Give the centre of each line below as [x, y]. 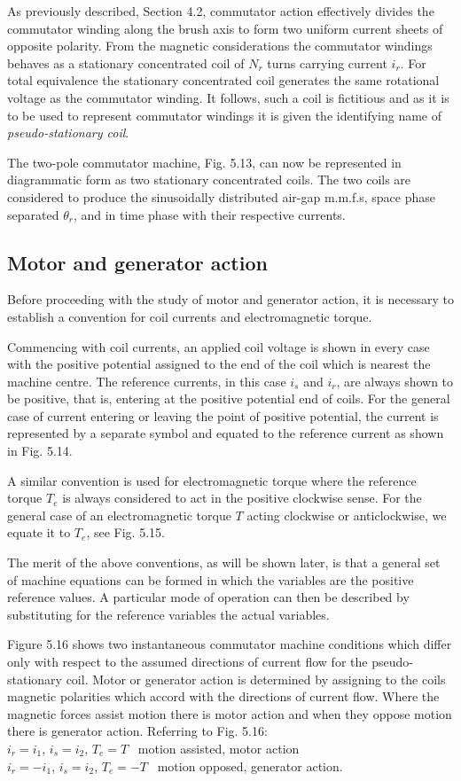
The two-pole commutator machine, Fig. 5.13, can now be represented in [204, 162]
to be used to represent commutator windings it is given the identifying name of [225, 115]
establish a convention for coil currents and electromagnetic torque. [190, 316]
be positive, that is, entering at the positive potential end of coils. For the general [229, 398]
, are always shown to [395, 381]
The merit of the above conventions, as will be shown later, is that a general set [224, 562]
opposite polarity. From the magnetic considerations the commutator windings [220, 46]
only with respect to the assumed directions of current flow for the [188, 662]
